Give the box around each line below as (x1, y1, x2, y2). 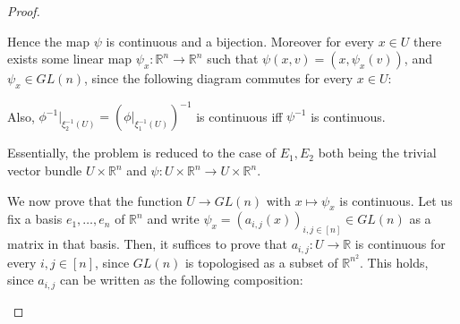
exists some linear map (7, 49, 132, 68)
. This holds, (359, 252, 429, 271)
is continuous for (354, 234, 446, 253)
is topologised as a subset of (184, 252, 338, 271)
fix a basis (7, 209, 63, 228)
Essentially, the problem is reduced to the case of (7, 143, 277, 162)
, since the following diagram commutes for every (84, 69, 354, 88)
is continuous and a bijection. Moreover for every (106, 31, 374, 50)
